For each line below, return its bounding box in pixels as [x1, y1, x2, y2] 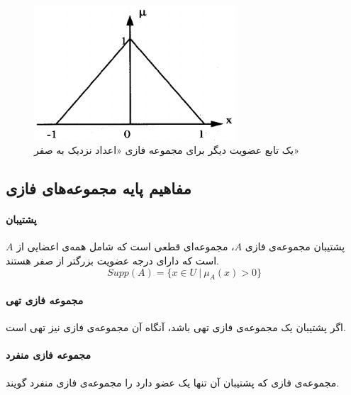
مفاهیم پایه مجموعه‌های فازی [6, 177, 191, 199]
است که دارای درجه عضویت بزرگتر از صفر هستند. [6, 253, 220, 268]
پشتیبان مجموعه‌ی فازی [245, 239, 345, 254]
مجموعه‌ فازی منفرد [6, 347, 91, 362]
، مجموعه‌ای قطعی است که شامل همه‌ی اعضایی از [16, 239, 235, 254]
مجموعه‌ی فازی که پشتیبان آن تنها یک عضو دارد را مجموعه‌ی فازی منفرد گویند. [6, 374, 340, 389]
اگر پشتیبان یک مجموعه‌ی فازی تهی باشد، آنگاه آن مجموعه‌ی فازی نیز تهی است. [6, 320, 346, 335]
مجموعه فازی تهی [6, 293, 84, 308]
